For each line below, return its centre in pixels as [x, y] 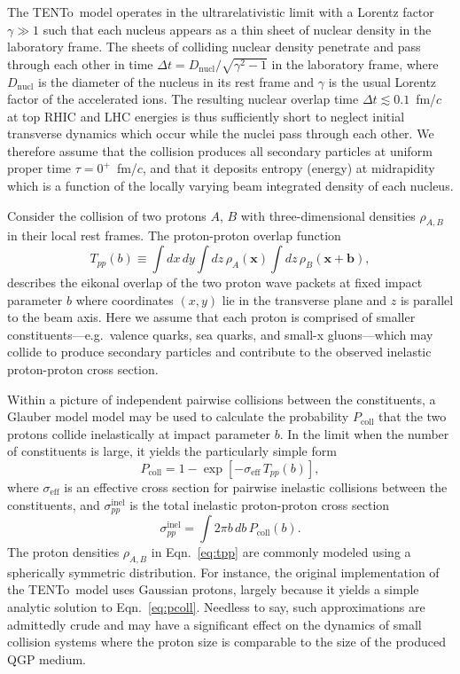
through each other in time [80, 63]
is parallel [427, 299]
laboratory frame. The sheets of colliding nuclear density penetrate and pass [214, 47]
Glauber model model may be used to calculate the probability [178, 416]
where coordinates [125, 299]
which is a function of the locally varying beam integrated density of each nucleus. [230, 186]
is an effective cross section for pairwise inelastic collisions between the [256, 487]
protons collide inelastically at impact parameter [139, 433]
